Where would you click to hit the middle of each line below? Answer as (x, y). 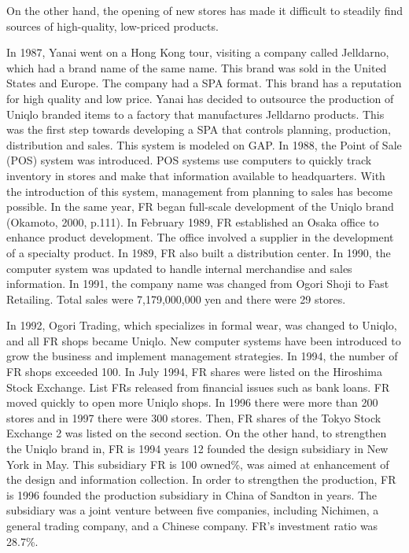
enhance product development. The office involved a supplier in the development (200, 237)
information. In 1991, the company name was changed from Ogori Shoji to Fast (198, 284)
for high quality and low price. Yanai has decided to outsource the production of (200, 98)
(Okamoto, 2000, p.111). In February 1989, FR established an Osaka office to (193, 221)
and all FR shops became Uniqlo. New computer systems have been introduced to (204, 340)
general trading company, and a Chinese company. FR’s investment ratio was (192, 525)
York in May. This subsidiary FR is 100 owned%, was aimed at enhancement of (198, 464)
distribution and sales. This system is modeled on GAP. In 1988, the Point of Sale (204, 144)
